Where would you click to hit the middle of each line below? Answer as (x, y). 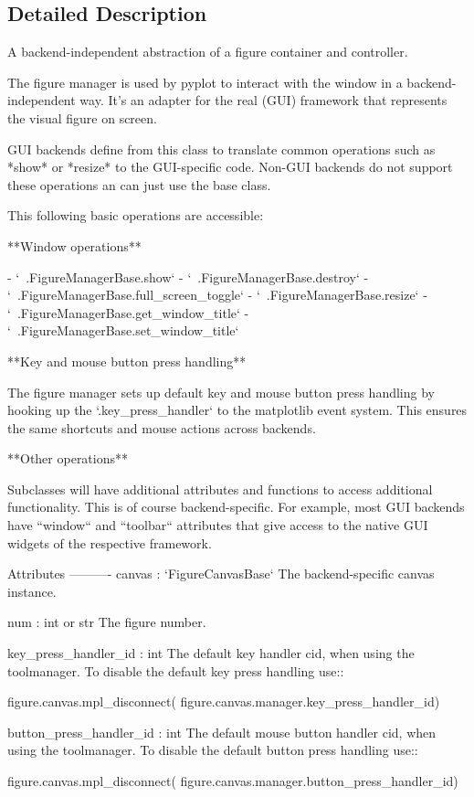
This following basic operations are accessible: (136, 215)
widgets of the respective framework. (110, 542)
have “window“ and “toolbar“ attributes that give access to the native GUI (218, 525)
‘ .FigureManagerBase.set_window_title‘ (123, 330)
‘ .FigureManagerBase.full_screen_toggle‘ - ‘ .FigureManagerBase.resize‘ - (217, 295)
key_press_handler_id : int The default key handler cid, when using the (211, 653)
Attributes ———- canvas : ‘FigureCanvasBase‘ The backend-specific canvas (221, 574)
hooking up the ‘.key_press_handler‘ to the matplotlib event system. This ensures (237, 410)
